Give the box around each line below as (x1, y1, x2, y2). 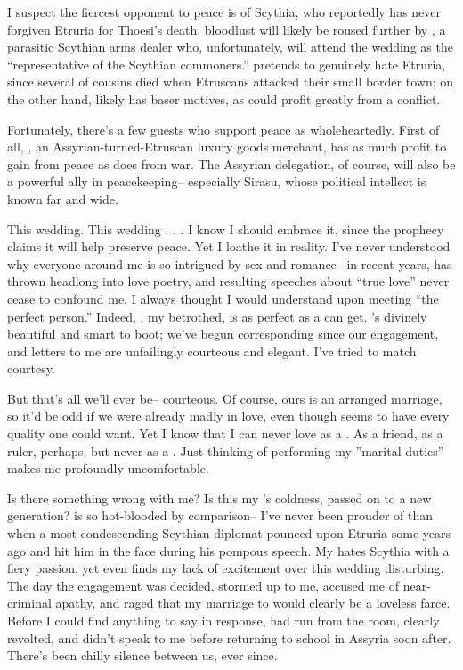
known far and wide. (7, 189, 118, 208)
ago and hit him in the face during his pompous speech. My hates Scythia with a (7, 541, 450, 560)
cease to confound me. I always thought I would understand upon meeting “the (7, 289, 439, 307)
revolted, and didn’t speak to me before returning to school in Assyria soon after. (7, 628, 451, 647)
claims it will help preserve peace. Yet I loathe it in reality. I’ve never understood (7, 237, 451, 256)
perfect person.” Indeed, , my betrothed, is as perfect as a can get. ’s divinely (7, 306, 427, 325)
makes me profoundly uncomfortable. (7, 459, 209, 478)
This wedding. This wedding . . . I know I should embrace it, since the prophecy (7, 219, 444, 238)
